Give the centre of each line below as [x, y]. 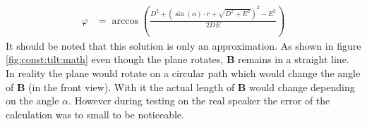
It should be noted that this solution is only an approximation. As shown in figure [183, 45]
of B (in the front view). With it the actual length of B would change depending [180, 87]
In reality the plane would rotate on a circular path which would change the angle [183, 73]
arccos [125, 21]
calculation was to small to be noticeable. [95, 114]
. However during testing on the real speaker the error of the [199, 101]
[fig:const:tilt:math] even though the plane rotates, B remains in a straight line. [178, 59]
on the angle [32, 101]
